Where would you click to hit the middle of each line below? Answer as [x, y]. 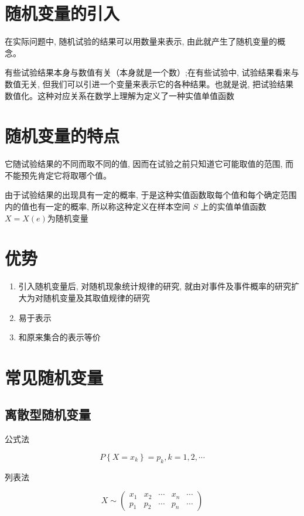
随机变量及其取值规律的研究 [96, 297]
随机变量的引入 [62, 13]
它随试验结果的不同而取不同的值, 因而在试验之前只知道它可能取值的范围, [144, 164]
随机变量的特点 [62, 136]
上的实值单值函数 [233, 206]
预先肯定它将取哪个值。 [66, 175]
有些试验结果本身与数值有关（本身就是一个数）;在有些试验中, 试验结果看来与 [152, 72]
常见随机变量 [54, 377]
